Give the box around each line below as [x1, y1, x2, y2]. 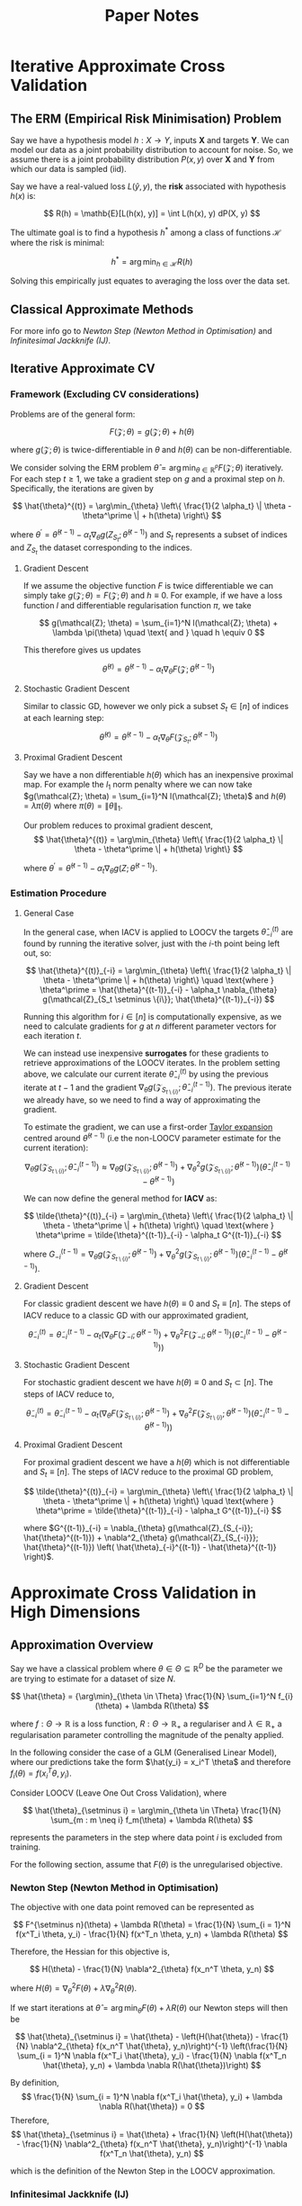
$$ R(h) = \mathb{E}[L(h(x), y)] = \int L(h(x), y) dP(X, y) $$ [43, 208, 261, 219]
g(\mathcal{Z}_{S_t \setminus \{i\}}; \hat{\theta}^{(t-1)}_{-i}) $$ [42, 994, 275, 1004]
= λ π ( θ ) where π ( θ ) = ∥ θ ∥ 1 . [22, 800, 123, 813]
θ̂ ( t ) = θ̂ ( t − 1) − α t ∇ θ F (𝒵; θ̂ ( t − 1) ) [102, 662, 215, 676]
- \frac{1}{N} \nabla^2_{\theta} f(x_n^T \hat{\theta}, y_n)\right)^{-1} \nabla [15, 2138, 289, 2149]
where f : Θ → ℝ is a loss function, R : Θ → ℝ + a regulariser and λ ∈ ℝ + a [10, 1718, 282, 1731]
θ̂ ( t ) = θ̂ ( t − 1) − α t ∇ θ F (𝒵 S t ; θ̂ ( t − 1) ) [99, 730, 218, 745]
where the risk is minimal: [10, 237, 105, 248]
